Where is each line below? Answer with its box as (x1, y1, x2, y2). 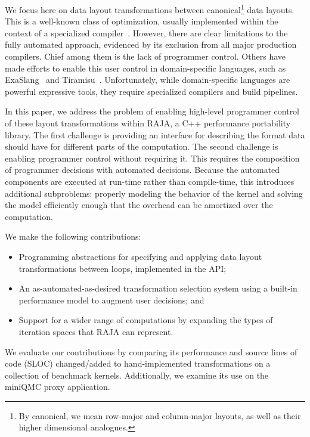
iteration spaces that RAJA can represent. (18, 325, 173, 337)
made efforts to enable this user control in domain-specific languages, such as (5, 61, 286, 74)
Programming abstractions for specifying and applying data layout (18, 250, 262, 262)
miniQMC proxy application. (5, 380, 110, 393)
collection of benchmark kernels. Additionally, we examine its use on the (5, 368, 269, 381)
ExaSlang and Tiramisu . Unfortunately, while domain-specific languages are (5, 73, 290, 86)
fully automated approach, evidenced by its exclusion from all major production (5, 38, 297, 51)
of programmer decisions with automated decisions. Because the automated (5, 163, 280, 176)
